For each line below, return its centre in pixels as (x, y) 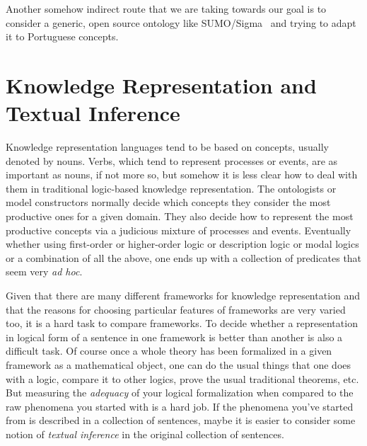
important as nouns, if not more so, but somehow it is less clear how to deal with (182, 175)
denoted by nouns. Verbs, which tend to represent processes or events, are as (172, 160)
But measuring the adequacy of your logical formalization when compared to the (180, 393)
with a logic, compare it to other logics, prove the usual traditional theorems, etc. (182, 378)
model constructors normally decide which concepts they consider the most (168, 202)
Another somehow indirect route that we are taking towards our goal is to (166, 8)
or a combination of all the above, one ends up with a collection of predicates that (184, 257)
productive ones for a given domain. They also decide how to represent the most (180, 216)
